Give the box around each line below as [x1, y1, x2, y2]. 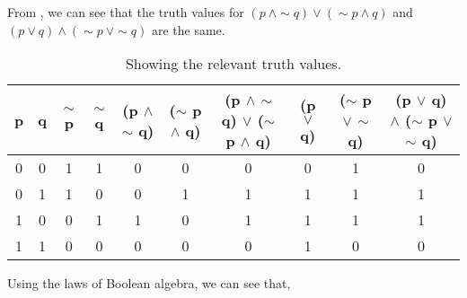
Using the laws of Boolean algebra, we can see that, [7, 274, 291, 293]
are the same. [151, 20, 225, 39]
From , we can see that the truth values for [7, 3, 244, 21]
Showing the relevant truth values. [125, 53, 342, 74]
